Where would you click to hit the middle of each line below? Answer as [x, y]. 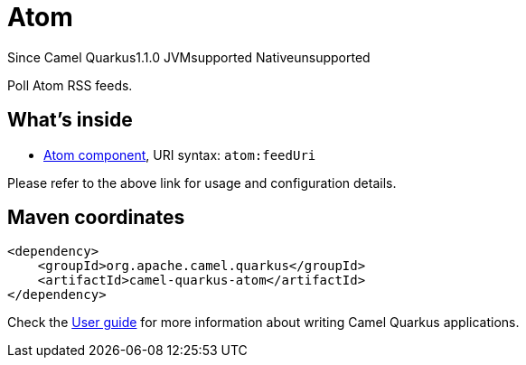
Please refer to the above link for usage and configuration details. [202, 182]
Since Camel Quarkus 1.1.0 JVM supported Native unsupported [189, 57]
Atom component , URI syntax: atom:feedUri [180, 154]
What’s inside [70, 120]
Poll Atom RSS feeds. [70, 85]
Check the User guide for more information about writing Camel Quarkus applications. [263, 323]
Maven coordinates [96, 218]
